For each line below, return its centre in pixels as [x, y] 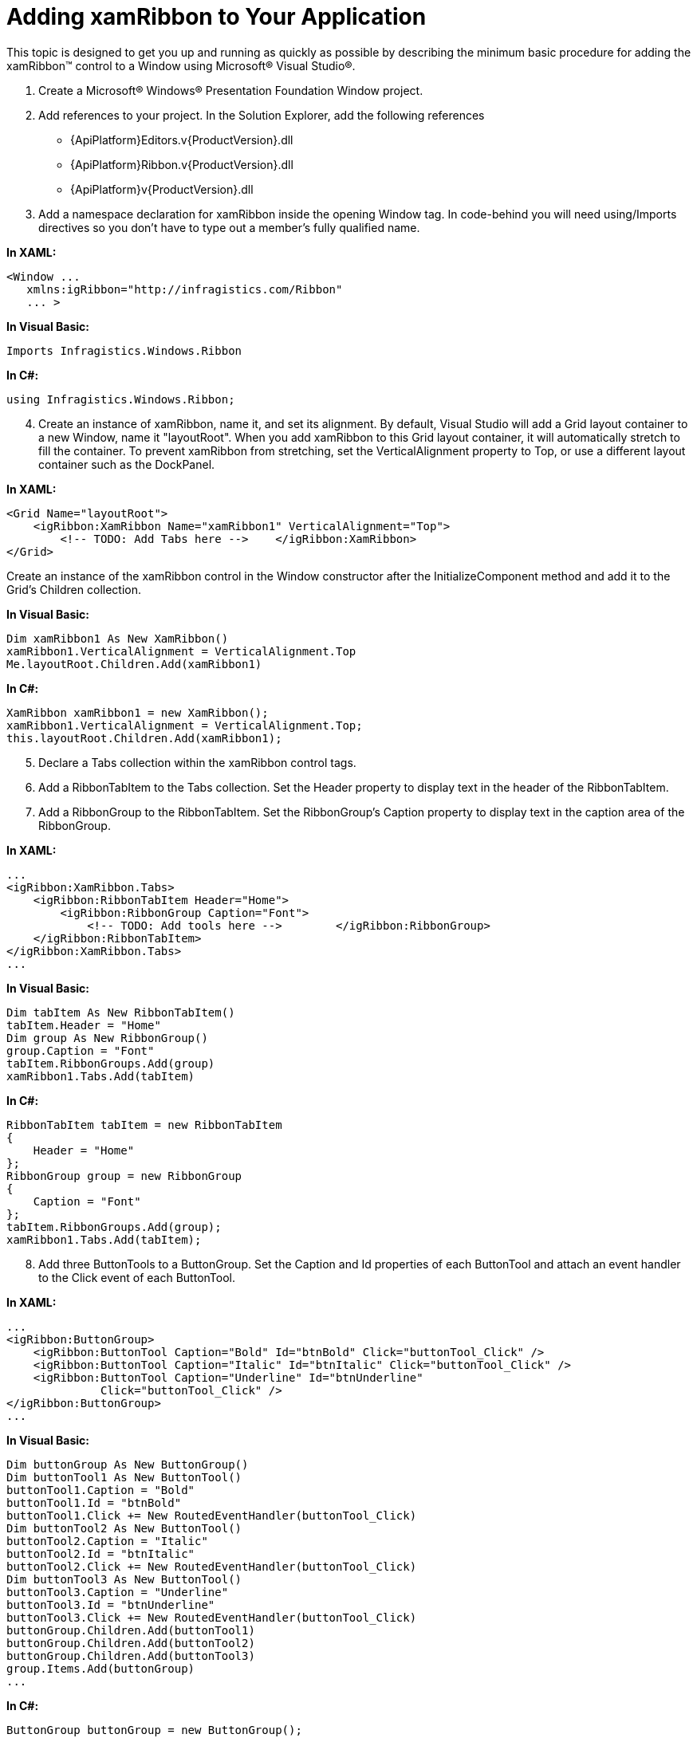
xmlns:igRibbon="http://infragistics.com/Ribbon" [185, 289]
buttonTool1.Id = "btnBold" [94, 1502]
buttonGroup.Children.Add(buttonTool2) [131, 1643]
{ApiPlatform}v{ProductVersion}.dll [162, 189]
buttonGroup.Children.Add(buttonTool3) [131, 1655]
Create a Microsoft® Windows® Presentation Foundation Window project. [231, 90]
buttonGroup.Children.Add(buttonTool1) [131, 1630]
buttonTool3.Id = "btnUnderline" [111, 1604]
